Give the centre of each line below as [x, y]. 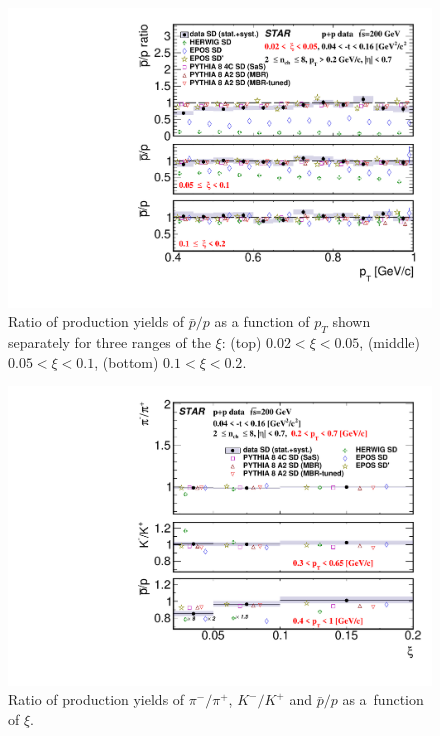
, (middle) [390, 342]
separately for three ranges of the [109, 342]
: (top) [241, 342]
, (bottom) [126, 361]
